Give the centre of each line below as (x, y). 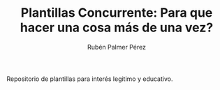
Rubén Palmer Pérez (117, 47)
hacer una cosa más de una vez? (117, 28)
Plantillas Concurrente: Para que (117, 13)
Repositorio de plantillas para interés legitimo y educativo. (90, 79)
